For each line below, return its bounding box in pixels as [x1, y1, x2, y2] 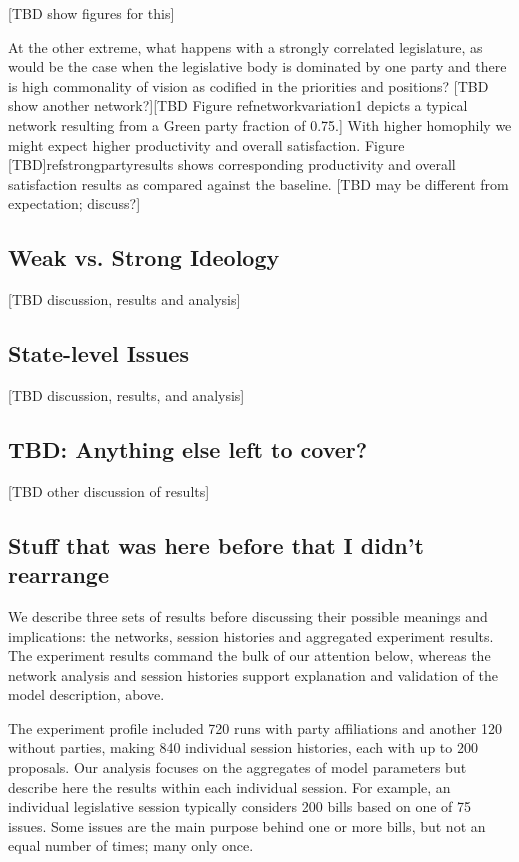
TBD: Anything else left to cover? [8, 433, 368, 464]
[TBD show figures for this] [8, 3, 175, 23]
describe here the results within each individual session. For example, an [8, 776, 451, 797]
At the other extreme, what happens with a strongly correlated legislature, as [8, 36, 483, 57]
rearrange [8, 559, 109, 590]
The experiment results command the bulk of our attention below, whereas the [8, 645, 491, 666]
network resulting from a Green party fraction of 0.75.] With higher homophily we [8, 114, 512, 135]
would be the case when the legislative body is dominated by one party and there [8, 56, 507, 77]
